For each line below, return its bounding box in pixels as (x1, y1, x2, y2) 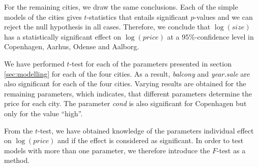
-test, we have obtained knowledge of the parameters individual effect (37, 125, 254, 136)
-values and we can (194, 11, 253, 22)
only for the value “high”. (4, 108, 83, 118)
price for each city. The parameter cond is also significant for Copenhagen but (4, 98, 247, 109)
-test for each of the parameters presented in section (69, 58, 232, 69)
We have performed (4, 58, 65, 69)
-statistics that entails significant (87, 11, 188, 22)
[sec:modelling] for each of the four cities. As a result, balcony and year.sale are (4, 68, 250, 79)
